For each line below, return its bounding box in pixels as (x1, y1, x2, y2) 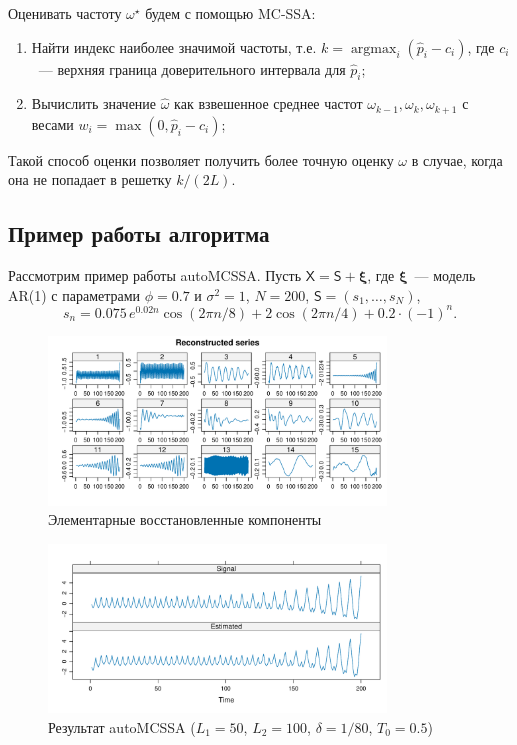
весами (31, 113, 74, 134)
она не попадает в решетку (8, 169, 172, 190)
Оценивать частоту (8, 3, 122, 23)
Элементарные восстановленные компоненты (48, 509, 322, 530)
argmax (350, 41, 397, 56)
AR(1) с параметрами (8, 284, 141, 305)
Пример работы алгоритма (8, 218, 270, 249)
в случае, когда (411, 149, 503, 170)
